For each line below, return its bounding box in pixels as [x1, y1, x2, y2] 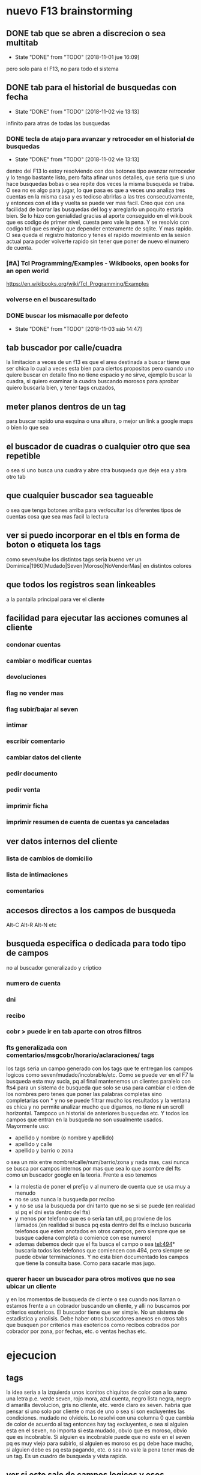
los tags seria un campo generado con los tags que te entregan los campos [6, 1065, 193, 1072]
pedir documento [6, 769, 58, 778]
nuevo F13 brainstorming [6, 4, 133, 18]
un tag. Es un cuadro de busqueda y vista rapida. [6, 1453, 128, 1460]
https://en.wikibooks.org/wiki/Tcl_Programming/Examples [6, 280, 149, 288]
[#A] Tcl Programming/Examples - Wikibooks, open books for [6, 259, 189, 268]
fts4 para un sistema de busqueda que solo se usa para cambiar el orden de [6, 1084, 195, 1091]
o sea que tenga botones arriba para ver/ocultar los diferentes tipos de [6, 507, 181, 514]
